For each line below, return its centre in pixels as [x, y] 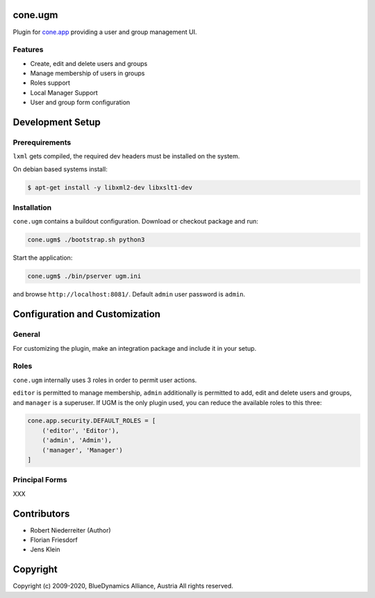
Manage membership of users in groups [87, 74]
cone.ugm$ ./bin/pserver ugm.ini [84, 276]
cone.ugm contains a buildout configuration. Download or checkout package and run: [135, 222]
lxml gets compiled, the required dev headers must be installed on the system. [126, 156]
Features [28, 50]
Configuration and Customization [87, 314]
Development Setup [57, 123]
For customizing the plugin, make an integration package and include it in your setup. [135, 348]
